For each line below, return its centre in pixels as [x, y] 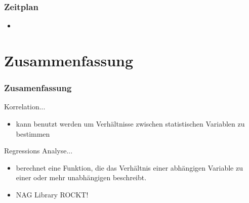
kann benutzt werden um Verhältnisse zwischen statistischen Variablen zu [130, 124]
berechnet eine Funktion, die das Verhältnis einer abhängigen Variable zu [129, 167]
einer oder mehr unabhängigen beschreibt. [81, 177]
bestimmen [33, 133]
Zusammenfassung [69, 60]
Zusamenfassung [38, 88]
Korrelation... [25, 107]
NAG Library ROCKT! [52, 194]
